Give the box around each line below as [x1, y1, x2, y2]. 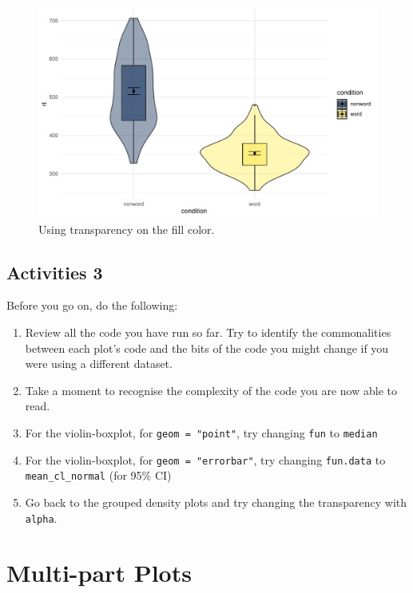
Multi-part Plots [6, 556, 192, 589]
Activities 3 [6, 259, 103, 284]
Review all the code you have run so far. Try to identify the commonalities [25, 323, 391, 340]
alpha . [25, 509, 58, 526]
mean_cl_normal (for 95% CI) [25, 467, 172, 484]
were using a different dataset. [25, 355, 173, 372]
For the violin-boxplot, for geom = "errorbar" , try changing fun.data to [25, 451, 386, 468]
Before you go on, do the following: [6, 297, 178, 314]
